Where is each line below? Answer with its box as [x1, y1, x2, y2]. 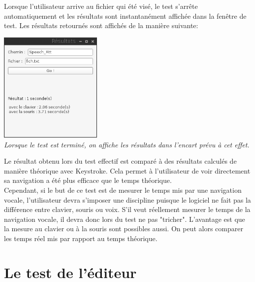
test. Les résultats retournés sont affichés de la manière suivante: [4, 20, 198, 31]
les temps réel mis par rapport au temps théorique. [4, 233, 158, 243]
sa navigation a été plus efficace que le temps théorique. [4, 175, 172, 185]
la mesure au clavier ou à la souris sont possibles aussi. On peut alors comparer [4, 223, 243, 234]
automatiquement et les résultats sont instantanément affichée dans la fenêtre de [4, 10, 247, 21]
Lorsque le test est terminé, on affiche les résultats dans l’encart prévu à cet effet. [4, 139, 250, 149]
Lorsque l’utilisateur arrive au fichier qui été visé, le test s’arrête [4, 1, 198, 11]
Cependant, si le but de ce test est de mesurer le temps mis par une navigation [4, 185, 242, 195]
